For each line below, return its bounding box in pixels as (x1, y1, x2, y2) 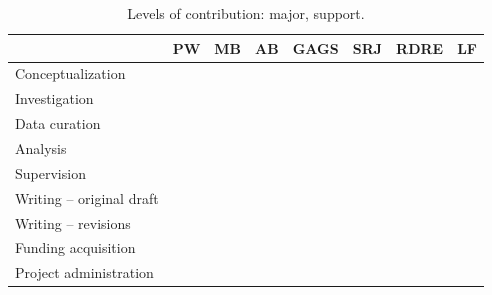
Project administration (15, 262, 154, 283)
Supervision (15, 162, 86, 183)
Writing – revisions (15, 212, 131, 233)
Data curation (15, 113, 101, 134)
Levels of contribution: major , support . (127, 3, 365, 23)
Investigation (15, 88, 94, 109)
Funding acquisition (15, 237, 136, 258)
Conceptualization (15, 63, 126, 84)
